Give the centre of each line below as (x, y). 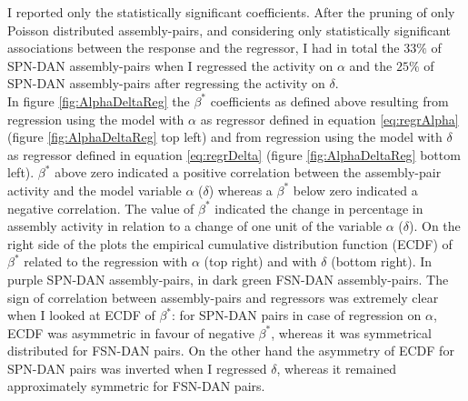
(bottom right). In (382, 261)
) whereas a (240, 190)
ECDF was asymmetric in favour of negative (131, 332)
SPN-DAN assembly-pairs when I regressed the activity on (170, 65)
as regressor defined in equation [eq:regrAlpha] (329, 119)
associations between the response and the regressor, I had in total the (204, 48)
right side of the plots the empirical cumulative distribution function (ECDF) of (230, 243)
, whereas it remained (336, 368)
